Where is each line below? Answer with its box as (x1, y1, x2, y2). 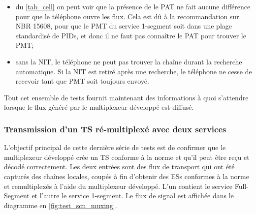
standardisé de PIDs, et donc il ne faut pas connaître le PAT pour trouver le (15, 30, 246, 40)
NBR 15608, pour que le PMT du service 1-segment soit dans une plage (15, 21, 232, 31)
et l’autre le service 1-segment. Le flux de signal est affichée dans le (32, 190, 234, 201)
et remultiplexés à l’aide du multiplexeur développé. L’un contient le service (4, 181, 233, 191)
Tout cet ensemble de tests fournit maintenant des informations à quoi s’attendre (4, 92, 249, 102)
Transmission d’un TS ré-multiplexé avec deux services (4, 122, 226, 135)
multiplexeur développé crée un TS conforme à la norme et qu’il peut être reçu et (4, 152, 250, 162)
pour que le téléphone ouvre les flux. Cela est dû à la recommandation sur (15, 11, 239, 21)
